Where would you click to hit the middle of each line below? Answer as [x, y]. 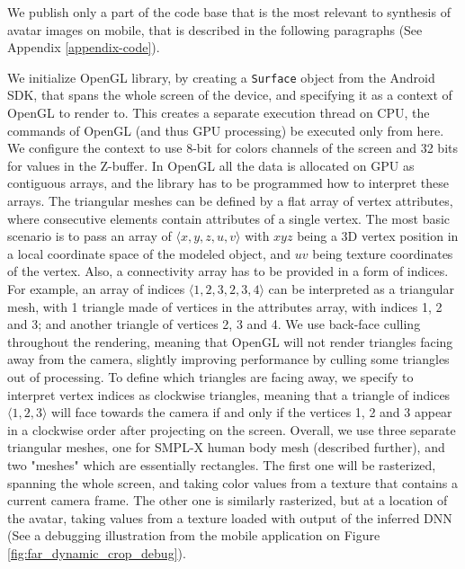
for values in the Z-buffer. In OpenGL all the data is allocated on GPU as [211, 165]
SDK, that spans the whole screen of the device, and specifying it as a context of [230, 95]
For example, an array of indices [96, 288]
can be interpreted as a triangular [361, 288]
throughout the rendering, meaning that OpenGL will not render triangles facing [230, 341]
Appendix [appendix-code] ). [84, 47]
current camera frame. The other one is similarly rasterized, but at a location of [228, 500]
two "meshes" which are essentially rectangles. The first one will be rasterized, [222, 464]
